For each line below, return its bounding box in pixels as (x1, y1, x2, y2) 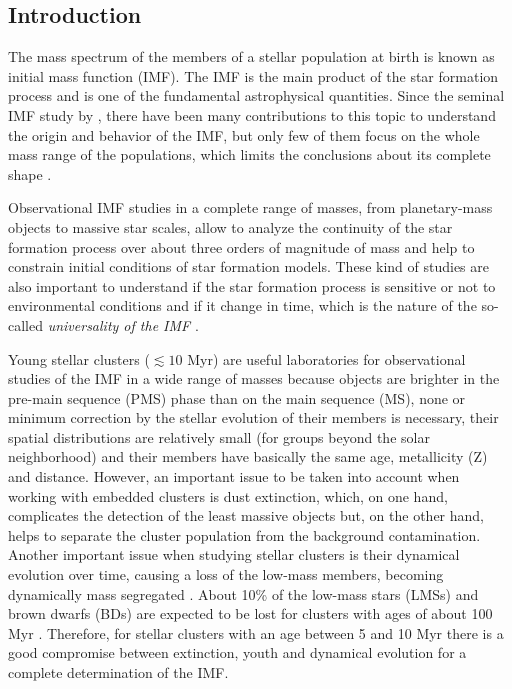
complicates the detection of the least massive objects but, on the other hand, (8, 505, 484, 526)
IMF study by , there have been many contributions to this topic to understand (8, 104, 496, 125)
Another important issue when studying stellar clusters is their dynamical (8, 544, 460, 565)
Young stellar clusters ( (8, 348, 150, 369)
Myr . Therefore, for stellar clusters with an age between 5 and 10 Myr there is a (8, 622, 504, 643)
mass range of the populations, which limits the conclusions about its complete (8, 144, 491, 165)
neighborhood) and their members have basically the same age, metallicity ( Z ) (8, 446, 488, 467)
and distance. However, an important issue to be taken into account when (8, 466, 460, 487)
